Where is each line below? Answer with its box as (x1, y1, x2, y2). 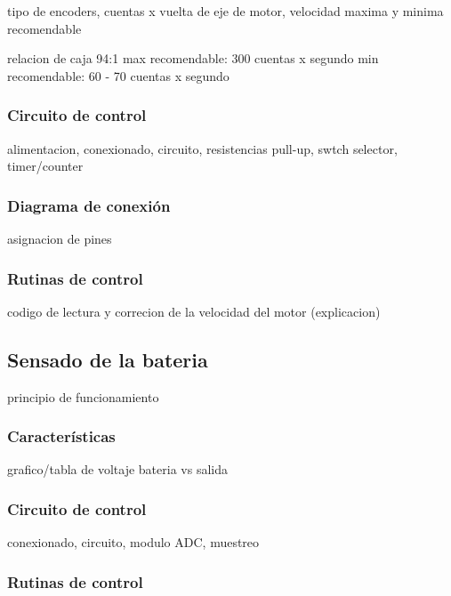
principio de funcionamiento (7, 387, 159, 406)
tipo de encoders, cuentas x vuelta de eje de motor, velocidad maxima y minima (7, 2, 444, 20)
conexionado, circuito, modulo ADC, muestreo (7, 533, 260, 552)
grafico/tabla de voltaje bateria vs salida (7, 460, 228, 479)
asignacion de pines (7, 230, 112, 247)
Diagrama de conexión (7, 194, 171, 216)
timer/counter (7, 157, 84, 175)
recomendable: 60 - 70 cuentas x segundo (7, 66, 230, 85)
